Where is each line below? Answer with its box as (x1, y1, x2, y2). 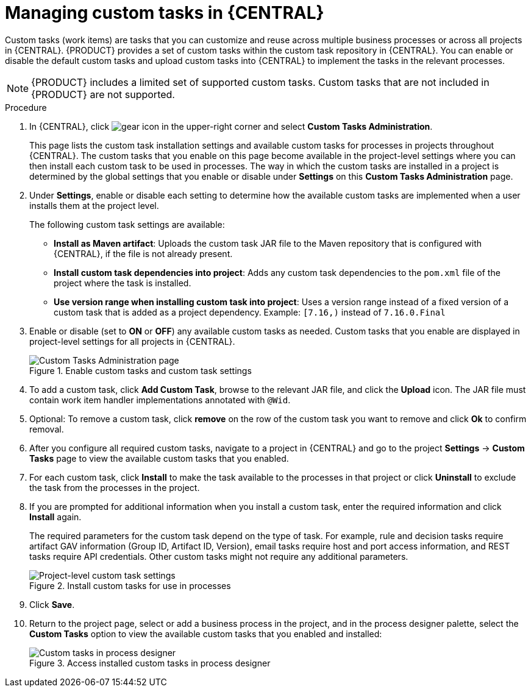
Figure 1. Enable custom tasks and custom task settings (29, 365, 252, 376)
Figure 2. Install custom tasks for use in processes (29, 580, 231, 591)
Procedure (5, 102, 47, 113)
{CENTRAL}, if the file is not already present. (54, 248, 233, 259)
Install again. (29, 511, 82, 522)
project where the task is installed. (54, 277, 191, 288)
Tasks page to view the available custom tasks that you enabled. (29, 453, 289, 464)
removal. (29, 423, 64, 434)
